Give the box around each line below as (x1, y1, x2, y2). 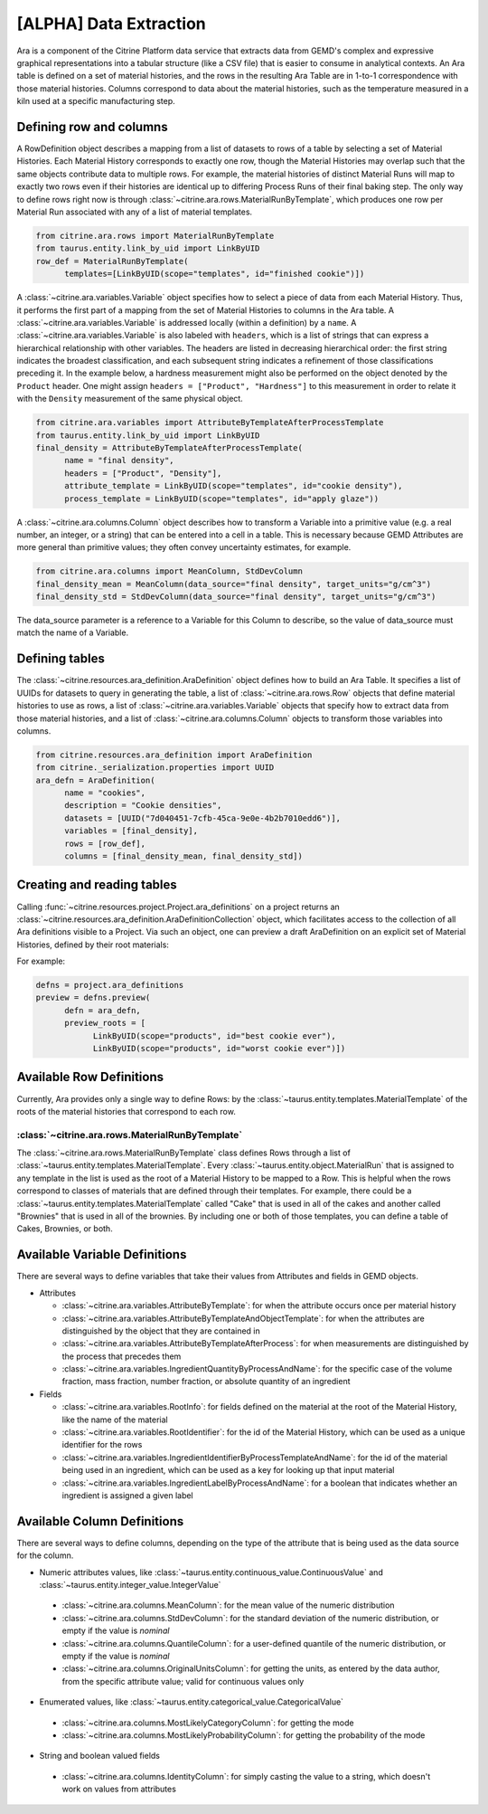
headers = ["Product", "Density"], (64, 468, 222, 479)
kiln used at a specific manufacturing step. (16, 96, 175, 107)
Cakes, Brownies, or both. (16, 1223, 113, 1234)
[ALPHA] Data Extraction (16, 14, 207, 33)
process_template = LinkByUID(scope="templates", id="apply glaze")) (64, 493, 380, 504)
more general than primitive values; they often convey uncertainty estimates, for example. (16, 542, 352, 553)
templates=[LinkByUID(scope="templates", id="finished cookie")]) (64, 269, 365, 280)
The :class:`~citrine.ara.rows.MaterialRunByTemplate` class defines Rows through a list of (16, 1147, 352, 1158)
